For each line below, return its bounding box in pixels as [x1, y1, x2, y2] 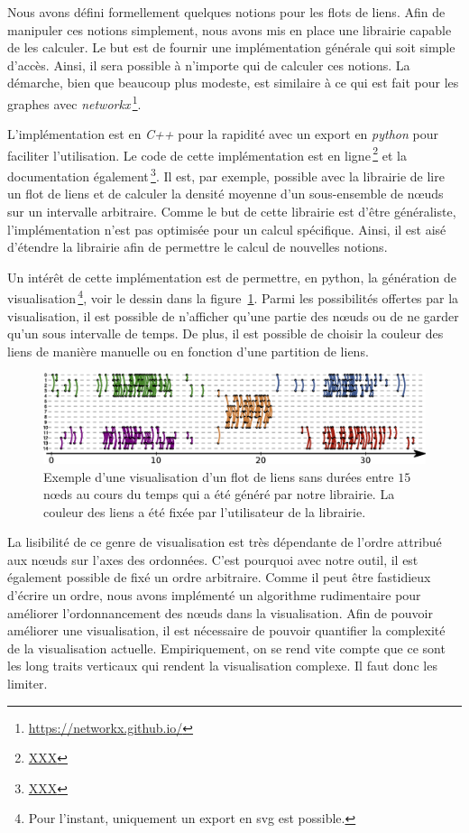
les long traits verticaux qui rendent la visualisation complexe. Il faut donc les [7, 656, 437, 675]
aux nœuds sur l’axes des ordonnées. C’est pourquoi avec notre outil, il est [7, 550, 418, 569]
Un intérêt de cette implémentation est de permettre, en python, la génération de [7, 267, 456, 286]
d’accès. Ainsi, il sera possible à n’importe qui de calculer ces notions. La [7, 55, 410, 74]
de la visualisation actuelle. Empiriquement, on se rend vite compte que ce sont [7, 638, 446, 657]
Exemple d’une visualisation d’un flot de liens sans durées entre [43, 467, 394, 486]
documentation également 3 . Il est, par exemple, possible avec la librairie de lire [7, 164, 445, 185]
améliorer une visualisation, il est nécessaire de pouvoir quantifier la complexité [7, 621, 446, 640]
